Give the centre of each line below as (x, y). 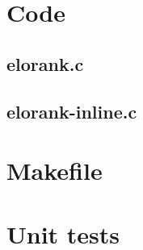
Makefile (55, 171)
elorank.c (45, 63)
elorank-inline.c (72, 111)
